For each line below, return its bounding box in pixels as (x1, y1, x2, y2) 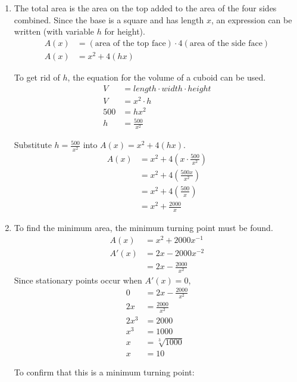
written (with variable (14, 25, 95, 38)
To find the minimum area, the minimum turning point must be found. (14, 221, 273, 234)
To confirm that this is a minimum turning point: (14, 366, 195, 378)
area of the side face (189, 39, 262, 48)
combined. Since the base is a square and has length (14, 13, 204, 26)
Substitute (14, 138, 52, 151)
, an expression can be (211, 13, 292, 26)
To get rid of (14, 70, 60, 83)
